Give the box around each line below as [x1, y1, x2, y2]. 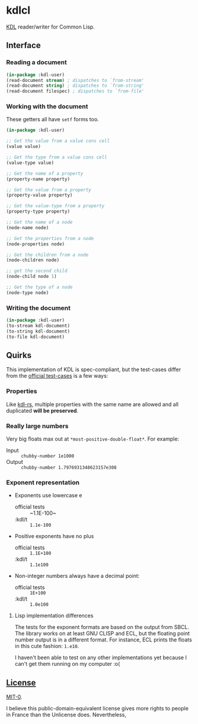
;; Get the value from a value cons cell [6, 138, 110, 144]
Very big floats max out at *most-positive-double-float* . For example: [6, 435, 180, 442]
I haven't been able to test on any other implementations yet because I [14, 654, 187, 661]
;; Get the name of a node [6, 219, 73, 226]
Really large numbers [6, 422, 69, 430]
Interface [6, 40, 41, 50]
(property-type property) [6, 208, 70, 214]
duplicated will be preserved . [6, 407, 79, 414]
